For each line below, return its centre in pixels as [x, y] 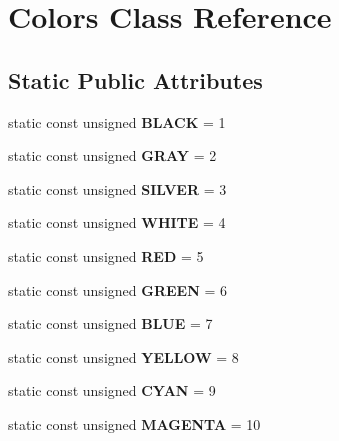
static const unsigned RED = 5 [106, 255]
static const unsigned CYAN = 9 [112, 390]
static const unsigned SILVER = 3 [117, 188]
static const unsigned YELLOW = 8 [123, 356]
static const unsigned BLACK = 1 [117, 121]
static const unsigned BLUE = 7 [110, 323]
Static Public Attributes [135, 79]
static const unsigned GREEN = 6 [117, 289]
